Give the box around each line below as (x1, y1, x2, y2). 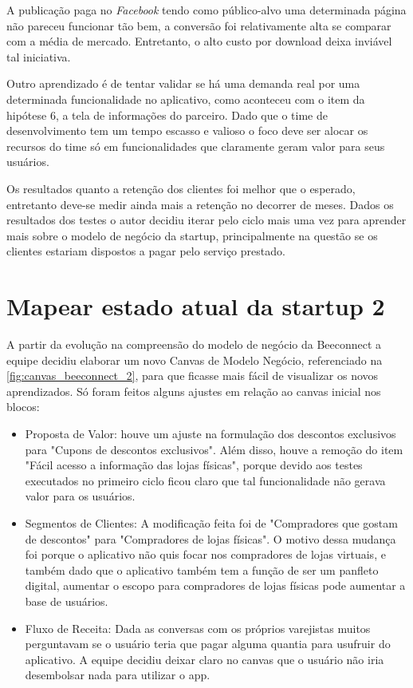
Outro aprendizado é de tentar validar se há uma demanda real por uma (6, 75, 360, 92)
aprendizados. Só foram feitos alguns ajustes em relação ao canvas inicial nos (6, 382, 381, 399)
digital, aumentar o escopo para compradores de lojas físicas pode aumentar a (25, 577, 406, 594)
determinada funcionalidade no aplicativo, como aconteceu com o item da (6, 90, 365, 107)
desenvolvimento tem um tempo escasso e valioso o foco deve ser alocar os (6, 122, 368, 139)
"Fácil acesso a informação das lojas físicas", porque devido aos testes (25, 457, 363, 473)
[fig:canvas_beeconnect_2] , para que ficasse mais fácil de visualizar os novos (6, 367, 379, 384)
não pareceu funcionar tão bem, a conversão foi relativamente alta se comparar (6, 17, 391, 34)
